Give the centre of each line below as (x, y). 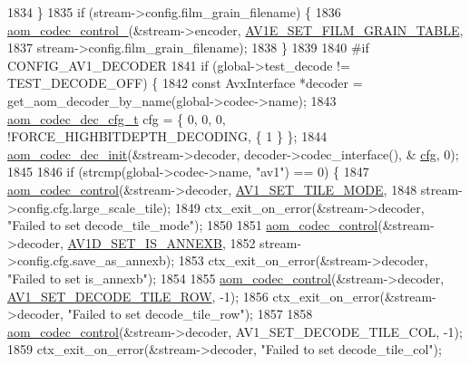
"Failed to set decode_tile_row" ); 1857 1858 (190, 314)
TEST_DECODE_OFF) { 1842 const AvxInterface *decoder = (185, 83)
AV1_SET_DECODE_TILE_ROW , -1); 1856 (138, 296)
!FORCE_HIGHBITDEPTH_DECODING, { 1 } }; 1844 (167, 136)
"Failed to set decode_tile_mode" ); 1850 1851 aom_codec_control (193, 225)
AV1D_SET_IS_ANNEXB (145, 242)
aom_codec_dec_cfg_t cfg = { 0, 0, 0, (117, 118)
